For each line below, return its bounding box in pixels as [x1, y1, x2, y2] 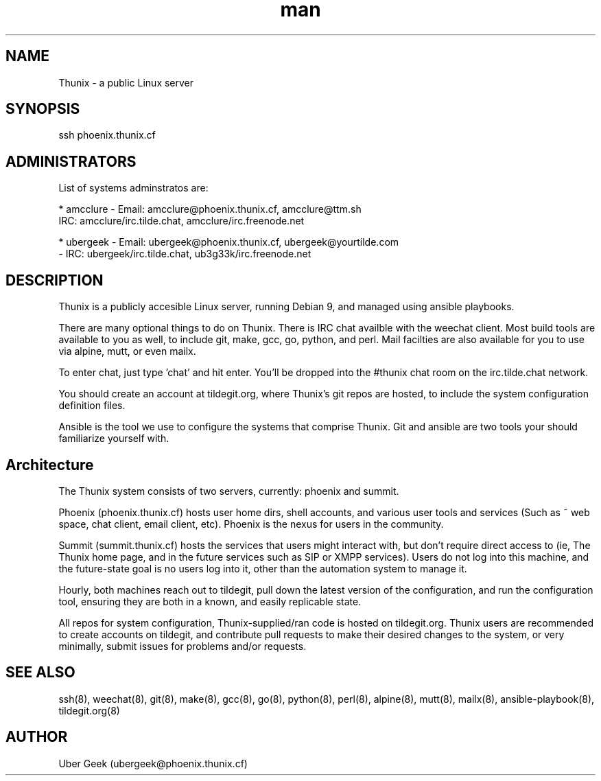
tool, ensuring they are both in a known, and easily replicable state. [58, 595, 362, 607]
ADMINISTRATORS [5, 152, 137, 170]
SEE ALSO [5, 664, 75, 681]
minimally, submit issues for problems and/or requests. [58, 640, 307, 652]
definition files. [58, 399, 126, 412]
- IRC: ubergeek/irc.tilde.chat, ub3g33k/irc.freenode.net [58, 248, 311, 260]
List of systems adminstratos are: [58, 182, 209, 194]
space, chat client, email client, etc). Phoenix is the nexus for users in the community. [58, 517, 444, 530]
